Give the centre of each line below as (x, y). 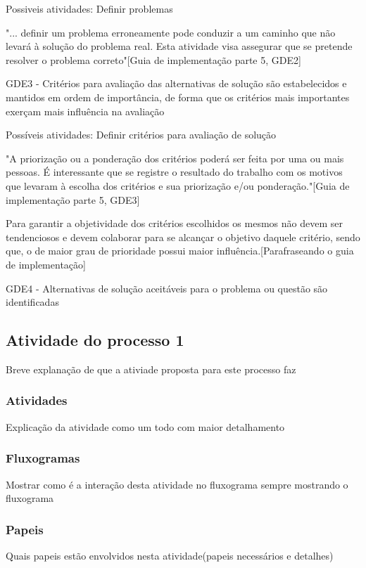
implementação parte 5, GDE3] (73, 199)
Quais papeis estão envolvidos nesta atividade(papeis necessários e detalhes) (170, 555)
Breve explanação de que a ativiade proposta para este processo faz (151, 369)
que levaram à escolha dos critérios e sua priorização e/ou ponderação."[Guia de (178, 185)
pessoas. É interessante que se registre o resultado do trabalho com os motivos (174, 172)
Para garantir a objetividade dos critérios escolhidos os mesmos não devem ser (174, 223)
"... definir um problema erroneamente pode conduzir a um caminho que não (171, 32)
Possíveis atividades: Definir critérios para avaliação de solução (141, 135)
